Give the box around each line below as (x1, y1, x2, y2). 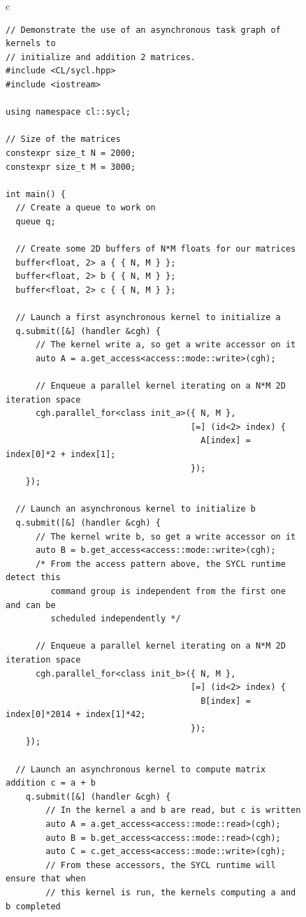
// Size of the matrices (6, 134, 121, 145)
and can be (6, 600, 56, 610)
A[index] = (201, 435, 251, 446)
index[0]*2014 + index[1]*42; (6, 709, 146, 720)
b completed (6, 901, 61, 911)
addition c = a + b (6, 778, 96, 788)
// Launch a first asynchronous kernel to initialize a (15, 312, 281, 323)
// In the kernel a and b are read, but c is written (45, 805, 301, 816)
